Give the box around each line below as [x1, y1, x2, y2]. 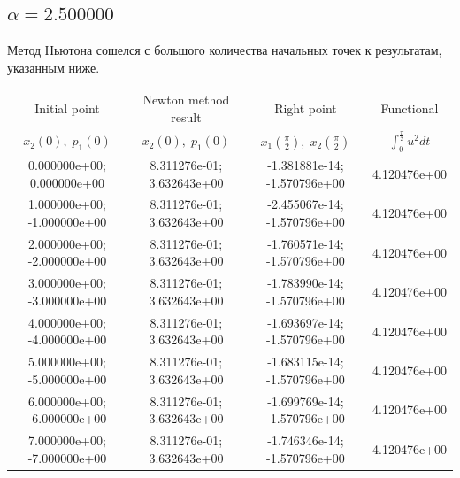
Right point [274, 98, 337, 117]
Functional [380, 98, 439, 117]
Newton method [142, 90, 230, 109]
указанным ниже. [7, 58, 100, 76]
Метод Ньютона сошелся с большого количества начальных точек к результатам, [7, 41, 442, 59]
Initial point [34, 98, 100, 117]
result [171, 107, 202, 126]
